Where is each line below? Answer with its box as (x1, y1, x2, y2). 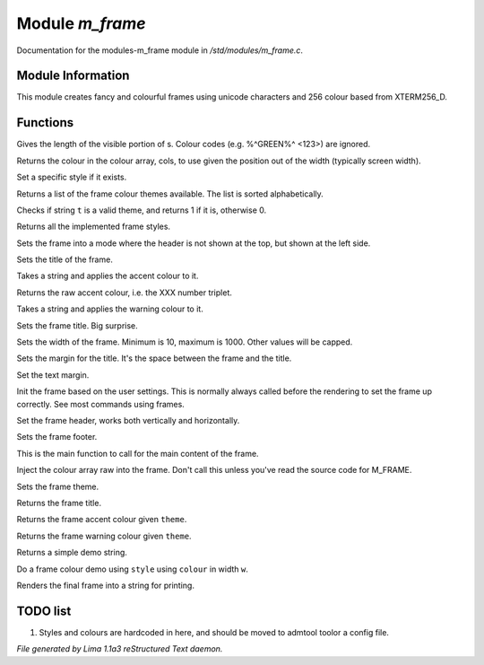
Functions (16, 115, 74, 130)
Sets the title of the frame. (16, 254, 114, 265)
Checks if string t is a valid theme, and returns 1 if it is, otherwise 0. (16, 205, 267, 215)
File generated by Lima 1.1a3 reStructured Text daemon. (16, 643, 223, 654)
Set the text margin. (16, 369, 90, 381)
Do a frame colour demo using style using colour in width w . (16, 564, 248, 574)
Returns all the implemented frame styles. (16, 221, 170, 232)
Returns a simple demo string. (16, 547, 127, 558)
